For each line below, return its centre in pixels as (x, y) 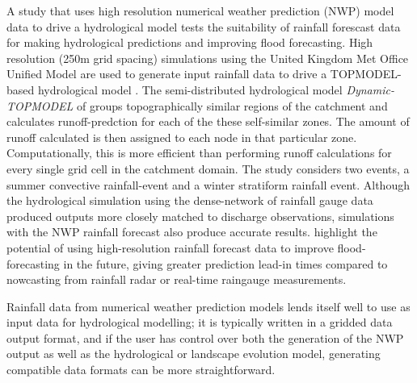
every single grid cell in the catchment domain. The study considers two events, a (208, 168)
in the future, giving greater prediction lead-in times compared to (225, 263)
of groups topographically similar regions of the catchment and (232, 105)
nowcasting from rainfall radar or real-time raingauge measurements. (177, 279)
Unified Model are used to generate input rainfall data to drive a (167, 74)
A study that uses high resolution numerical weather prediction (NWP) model (200, 10)
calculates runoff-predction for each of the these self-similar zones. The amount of (208, 121)
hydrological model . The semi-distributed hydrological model (190, 89)
